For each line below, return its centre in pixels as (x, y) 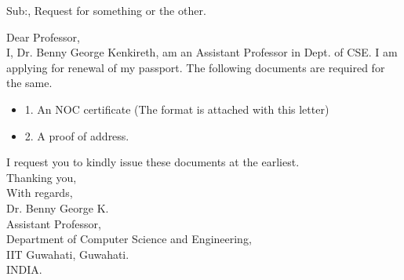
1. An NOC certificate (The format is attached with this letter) (177, 109)
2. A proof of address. (77, 135)
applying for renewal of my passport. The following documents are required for (196, 67)
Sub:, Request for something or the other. (106, 10)
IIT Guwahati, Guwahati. (68, 254)
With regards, (40, 193)
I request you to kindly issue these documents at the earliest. (153, 162)
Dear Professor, (43, 36)
